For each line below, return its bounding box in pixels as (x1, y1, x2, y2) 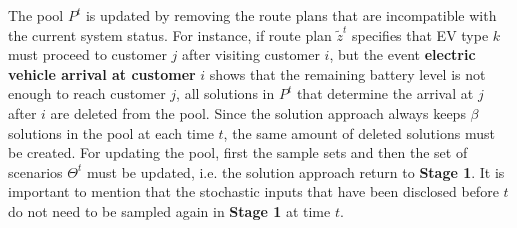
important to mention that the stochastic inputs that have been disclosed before (8, 181, 499, 202)
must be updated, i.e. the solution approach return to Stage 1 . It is (86, 161, 505, 182)
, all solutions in (176, 83, 275, 104)
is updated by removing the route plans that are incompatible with (85, 5, 497, 25)
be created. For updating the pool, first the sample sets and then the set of (8, 142, 468, 163)
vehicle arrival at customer (8, 63, 196, 84)
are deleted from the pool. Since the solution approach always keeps (50, 102, 466, 123)
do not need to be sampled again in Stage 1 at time (8, 200, 331, 221)
